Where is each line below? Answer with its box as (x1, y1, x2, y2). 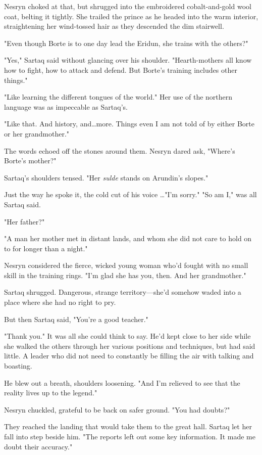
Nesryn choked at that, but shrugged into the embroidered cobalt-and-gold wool (4, 1, 251, 11)
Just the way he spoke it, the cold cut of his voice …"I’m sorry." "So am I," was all (4, 189, 257, 200)
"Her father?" (4, 216, 45, 226)
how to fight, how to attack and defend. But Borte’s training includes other (4, 64, 237, 75)
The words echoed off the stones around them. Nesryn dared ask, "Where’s (4, 145, 235, 156)
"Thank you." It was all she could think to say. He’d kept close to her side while (4, 331, 251, 341)
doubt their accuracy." (4, 441, 73, 451)
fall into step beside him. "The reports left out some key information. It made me (4, 431, 255, 441)
